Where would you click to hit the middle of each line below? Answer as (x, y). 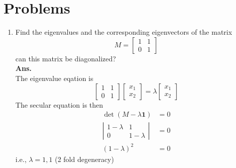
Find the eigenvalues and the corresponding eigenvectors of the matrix (124, 32)
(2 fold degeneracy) (84, 159)
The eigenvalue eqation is (54, 78)
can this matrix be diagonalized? (66, 58)
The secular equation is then (59, 104)
